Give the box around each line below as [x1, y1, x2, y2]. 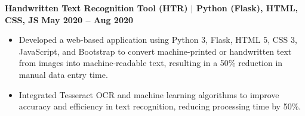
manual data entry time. [19, 68, 108, 80]
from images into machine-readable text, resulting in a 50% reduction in [19, 57, 283, 69]
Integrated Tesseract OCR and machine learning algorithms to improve [19, 88, 279, 101]
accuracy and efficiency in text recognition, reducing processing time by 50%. [19, 100, 301, 112]
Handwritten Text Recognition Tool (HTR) [5, 2, 188, 14]
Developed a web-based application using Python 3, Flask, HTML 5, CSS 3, [19, 33, 297, 46]
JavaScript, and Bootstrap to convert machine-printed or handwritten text [19, 45, 292, 57]
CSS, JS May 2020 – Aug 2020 [5, 13, 134, 26]
